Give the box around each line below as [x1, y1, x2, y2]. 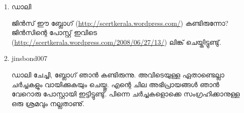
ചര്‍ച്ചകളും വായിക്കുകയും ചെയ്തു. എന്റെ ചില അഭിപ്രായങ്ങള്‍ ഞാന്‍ [11, 79, 220, 89]
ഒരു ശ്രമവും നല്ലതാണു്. [11, 98, 85, 108]
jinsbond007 [11, 53, 48, 63]
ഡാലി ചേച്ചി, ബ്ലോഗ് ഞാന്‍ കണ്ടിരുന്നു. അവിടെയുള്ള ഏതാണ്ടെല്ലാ [11, 69, 224, 79]
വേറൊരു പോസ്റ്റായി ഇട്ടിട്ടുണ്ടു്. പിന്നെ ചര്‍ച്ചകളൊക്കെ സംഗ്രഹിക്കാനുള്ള [11, 89, 240, 99]
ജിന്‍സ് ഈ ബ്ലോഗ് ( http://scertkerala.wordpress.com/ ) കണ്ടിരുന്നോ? [11, 18, 228, 28]
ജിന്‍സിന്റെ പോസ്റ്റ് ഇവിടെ [11, 27, 97, 38]
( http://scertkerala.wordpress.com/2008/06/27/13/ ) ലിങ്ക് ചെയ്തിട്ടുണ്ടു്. [11, 37, 222, 47]
